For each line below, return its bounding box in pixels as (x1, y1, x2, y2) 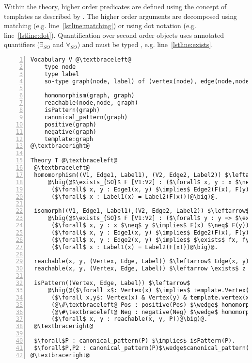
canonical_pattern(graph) (44, 113, 128, 121)
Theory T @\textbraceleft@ (31, 157, 117, 164)
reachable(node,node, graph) (44, 99, 138, 107)
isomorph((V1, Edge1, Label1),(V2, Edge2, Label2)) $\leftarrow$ (34, 207, 250, 215)
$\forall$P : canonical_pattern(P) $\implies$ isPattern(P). (34, 337, 236, 345)
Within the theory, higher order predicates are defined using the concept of (4, 1, 227, 11)
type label (44, 70, 79, 78)
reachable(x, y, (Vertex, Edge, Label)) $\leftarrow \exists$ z (34, 265, 246, 272)
